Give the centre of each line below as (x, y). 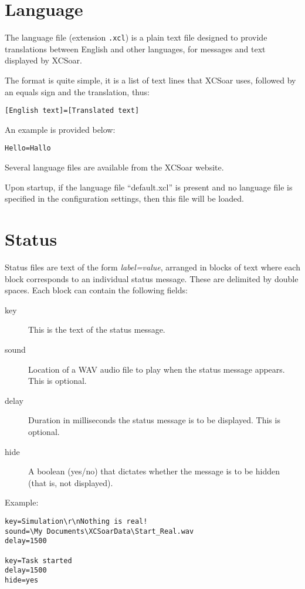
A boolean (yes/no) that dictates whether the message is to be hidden (154, 471)
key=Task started (38, 560)
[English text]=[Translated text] (72, 111)
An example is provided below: (60, 129)
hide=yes (22, 580)
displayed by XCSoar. (43, 60)
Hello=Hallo (28, 148)
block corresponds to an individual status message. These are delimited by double (152, 278)
